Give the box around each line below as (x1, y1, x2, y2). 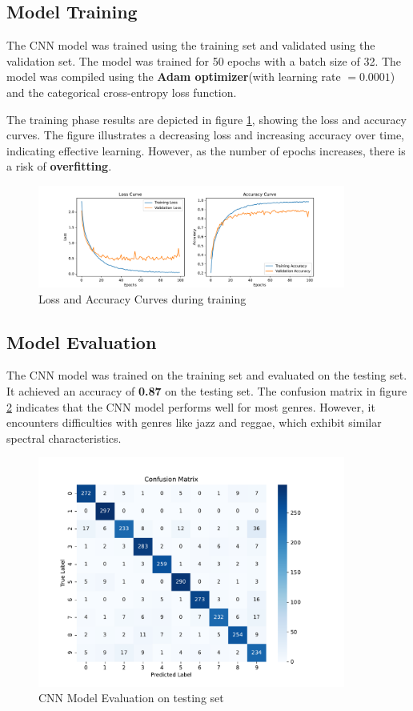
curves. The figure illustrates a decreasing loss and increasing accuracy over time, (6, 127, 404, 143)
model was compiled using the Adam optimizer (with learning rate (6, 68, 341, 85)
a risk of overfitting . (6, 158, 112, 175)
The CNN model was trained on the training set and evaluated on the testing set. (6, 367, 407, 384)
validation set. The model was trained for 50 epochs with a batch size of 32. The (6, 52, 402, 69)
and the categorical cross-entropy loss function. (6, 83, 237, 100)
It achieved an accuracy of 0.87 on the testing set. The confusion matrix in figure (6, 383, 407, 399)
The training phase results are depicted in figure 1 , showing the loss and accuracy (6, 110, 407, 127)
